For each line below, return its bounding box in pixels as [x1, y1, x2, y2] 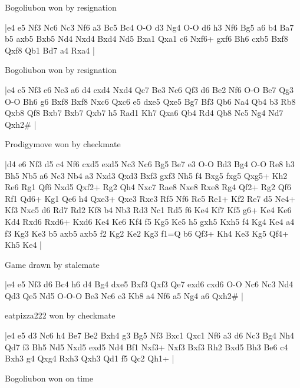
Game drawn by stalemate [5, 258, 100, 270]
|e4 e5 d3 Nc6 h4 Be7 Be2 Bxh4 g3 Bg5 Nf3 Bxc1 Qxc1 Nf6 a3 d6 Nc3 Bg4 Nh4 [5, 329, 295, 341]
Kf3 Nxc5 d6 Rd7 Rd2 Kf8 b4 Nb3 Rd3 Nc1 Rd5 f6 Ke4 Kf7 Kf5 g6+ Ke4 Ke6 [5, 204, 292, 216]
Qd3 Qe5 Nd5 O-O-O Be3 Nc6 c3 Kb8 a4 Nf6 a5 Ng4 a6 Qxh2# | [5, 289, 243, 301]
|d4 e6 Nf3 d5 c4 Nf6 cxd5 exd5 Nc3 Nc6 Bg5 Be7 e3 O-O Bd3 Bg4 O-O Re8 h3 [5, 157, 295, 170]
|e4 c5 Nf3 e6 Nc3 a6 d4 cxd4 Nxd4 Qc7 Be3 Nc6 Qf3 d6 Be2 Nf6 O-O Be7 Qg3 [5, 83, 294, 95]
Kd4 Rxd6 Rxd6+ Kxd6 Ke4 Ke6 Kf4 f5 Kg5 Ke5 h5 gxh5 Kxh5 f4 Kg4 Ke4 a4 [5, 215, 295, 227]
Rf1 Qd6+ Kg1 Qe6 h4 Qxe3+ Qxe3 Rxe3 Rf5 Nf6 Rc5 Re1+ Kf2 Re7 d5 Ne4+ [5, 192, 296, 204]
